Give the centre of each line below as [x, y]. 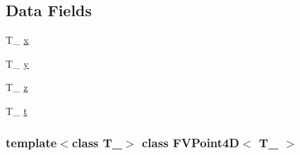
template [31, 142]
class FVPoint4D [191, 142]
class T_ [97, 142]
